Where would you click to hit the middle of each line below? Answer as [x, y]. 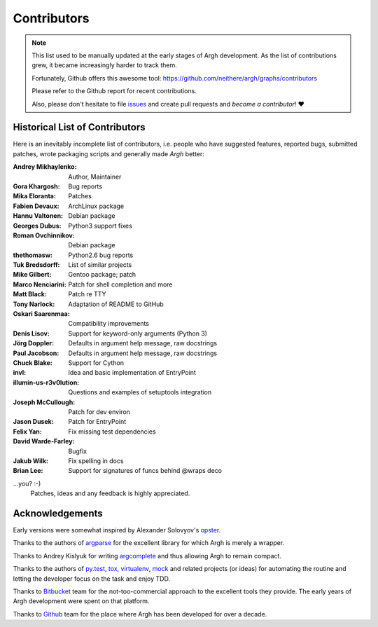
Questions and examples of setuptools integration [140, 392]
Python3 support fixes [100, 226]
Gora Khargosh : [36, 186]
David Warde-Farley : [44, 441]
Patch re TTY [87, 294]
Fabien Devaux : [36, 206]
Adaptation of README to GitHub [116, 304]
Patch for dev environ [99, 412]
